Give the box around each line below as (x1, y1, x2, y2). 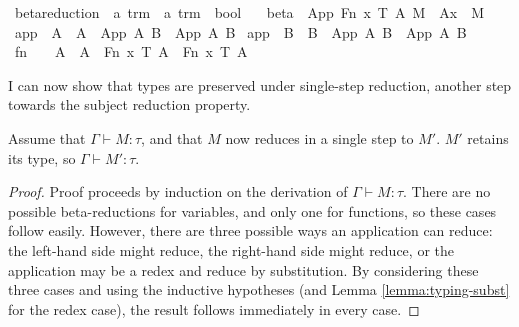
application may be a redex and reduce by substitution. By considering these (8, 259, 479, 280)
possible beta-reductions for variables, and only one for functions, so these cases (8, 200, 497, 221)
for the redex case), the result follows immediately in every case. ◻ (8, 298, 420, 319)
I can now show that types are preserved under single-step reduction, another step (8, 74, 512, 95)
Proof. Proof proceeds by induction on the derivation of (8, 181, 348, 202)
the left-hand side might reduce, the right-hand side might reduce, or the (8, 239, 454, 260)
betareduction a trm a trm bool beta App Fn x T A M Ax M (14, 2, 484, 22)
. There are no (403, 181, 491, 202)
